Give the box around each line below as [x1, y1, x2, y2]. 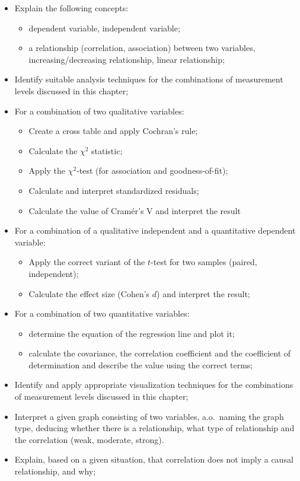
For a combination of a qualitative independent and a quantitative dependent [14, 224, 296, 237]
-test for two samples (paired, [151, 256, 257, 268]
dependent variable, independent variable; [28, 21, 180, 34]
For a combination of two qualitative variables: [14, 104, 184, 117]
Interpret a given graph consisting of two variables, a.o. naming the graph [14, 410, 284, 422]
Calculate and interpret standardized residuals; [28, 184, 199, 196]
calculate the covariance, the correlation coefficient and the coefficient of [28, 347, 291, 359]
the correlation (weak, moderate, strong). [14, 433, 164, 445]
